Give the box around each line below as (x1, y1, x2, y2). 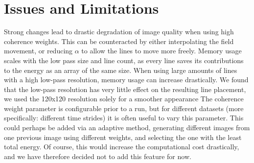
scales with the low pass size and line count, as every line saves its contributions (4, 55, 244, 65)
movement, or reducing (4, 46, 73, 56)
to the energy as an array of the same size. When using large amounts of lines (4, 65, 237, 75)
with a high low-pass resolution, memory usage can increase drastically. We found (4, 74, 249, 85)
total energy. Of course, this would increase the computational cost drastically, (4, 141, 239, 152)
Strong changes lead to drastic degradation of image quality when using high (4, 26, 234, 37)
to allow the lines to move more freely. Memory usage (81, 46, 242, 56)
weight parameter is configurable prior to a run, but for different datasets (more (4, 103, 244, 113)
